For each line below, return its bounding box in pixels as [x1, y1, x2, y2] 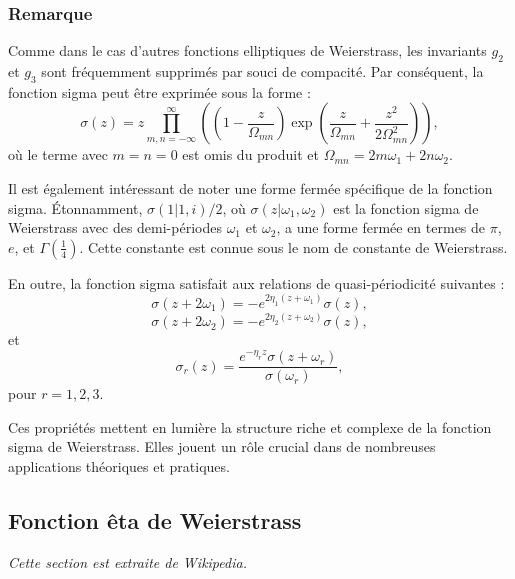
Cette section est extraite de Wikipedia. [8, 551, 247, 572]
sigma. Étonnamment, [8, 197, 143, 218]
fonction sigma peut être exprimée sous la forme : [8, 81, 311, 102]
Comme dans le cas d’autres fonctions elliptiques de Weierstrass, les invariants [8, 40, 487, 61]
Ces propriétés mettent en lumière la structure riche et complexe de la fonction [8, 416, 492, 437]
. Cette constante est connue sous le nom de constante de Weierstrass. [79, 236, 508, 257]
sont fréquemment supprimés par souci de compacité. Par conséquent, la [41, 61, 484, 82]
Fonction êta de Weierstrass [8, 505, 302, 536]
